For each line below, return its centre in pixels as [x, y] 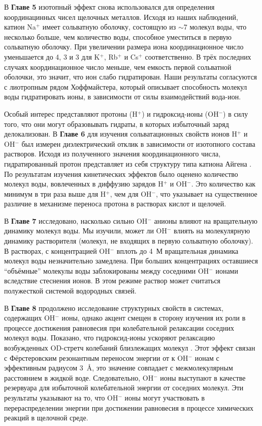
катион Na [20, 27]
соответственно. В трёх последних [198, 56]
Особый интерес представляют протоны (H [71, 113]
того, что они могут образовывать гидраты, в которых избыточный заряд [117, 124]
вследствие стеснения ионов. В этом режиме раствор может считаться [112, 281]
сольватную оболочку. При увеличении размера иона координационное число [124, 47]
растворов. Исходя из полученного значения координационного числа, [112, 154]
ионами [227, 270]
